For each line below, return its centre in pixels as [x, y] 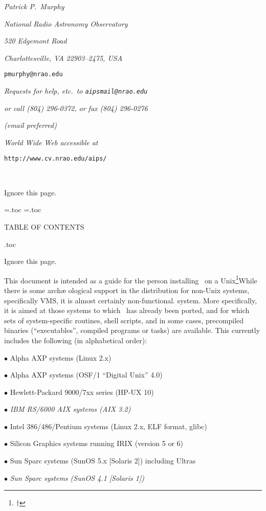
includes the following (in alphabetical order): [76, 340]
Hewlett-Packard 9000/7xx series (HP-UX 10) [82, 392]
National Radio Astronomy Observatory [66, 23]
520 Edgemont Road [36, 41]
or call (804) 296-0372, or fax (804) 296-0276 [76, 108]
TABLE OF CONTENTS [44, 226]
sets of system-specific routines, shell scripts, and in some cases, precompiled [124, 320]
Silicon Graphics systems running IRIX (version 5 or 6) [97, 443]
